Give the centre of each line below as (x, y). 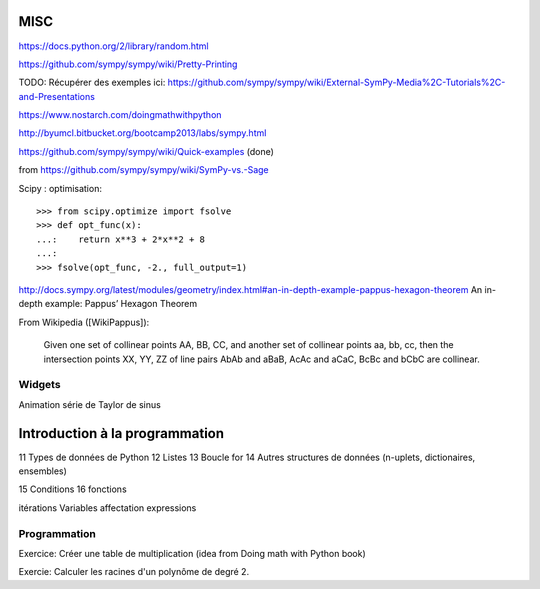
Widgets (39, 385)
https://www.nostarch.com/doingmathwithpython (120, 115)
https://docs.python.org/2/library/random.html (113, 46)
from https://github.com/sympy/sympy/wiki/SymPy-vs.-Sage (143, 170)
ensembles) (42, 471)
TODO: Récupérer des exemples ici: (92, 82)
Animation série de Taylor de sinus (90, 404)
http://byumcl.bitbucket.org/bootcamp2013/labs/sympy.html (142, 133)
